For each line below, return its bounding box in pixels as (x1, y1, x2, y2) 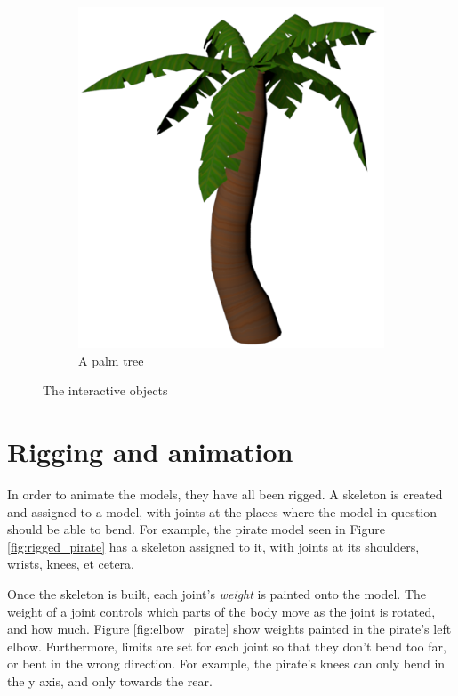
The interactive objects (43, 381, 168, 400)
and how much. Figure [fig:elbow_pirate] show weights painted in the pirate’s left (7, 619, 452, 638)
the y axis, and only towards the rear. (7, 671, 213, 690)
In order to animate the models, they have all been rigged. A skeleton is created (7, 484, 443, 503)
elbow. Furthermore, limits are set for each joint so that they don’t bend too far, (7, 636, 446, 655)
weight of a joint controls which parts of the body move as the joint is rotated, (7, 602, 436, 620)
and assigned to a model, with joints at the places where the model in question (7, 502, 438, 521)
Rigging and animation (7, 433, 293, 470)
